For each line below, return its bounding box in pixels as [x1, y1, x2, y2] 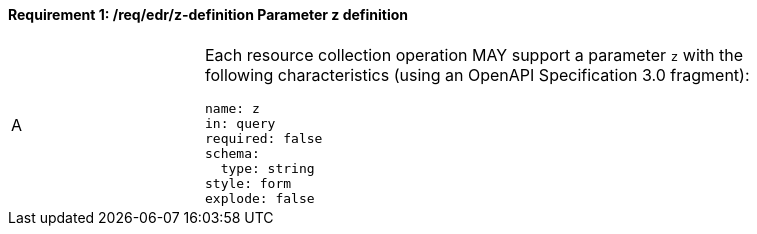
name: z [205, 100, 260, 116]
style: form [205, 175, 292, 191]
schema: [205, 145, 260, 161]
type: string [220, 160, 315, 176]
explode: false [205, 190, 315, 206]
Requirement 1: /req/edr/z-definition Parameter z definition [8, 6, 409, 23]
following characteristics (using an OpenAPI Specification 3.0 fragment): [205, 64, 750, 85]
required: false [205, 130, 323, 146]
